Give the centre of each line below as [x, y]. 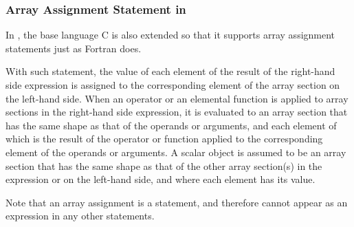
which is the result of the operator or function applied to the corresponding [164, 139]
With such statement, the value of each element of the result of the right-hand [170, 71]
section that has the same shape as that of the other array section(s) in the [164, 165]
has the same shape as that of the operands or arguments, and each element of [171, 125]
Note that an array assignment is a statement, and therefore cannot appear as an [177, 202]
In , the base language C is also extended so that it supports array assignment [170, 35]
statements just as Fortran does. [74, 48]
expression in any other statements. [80, 216]
